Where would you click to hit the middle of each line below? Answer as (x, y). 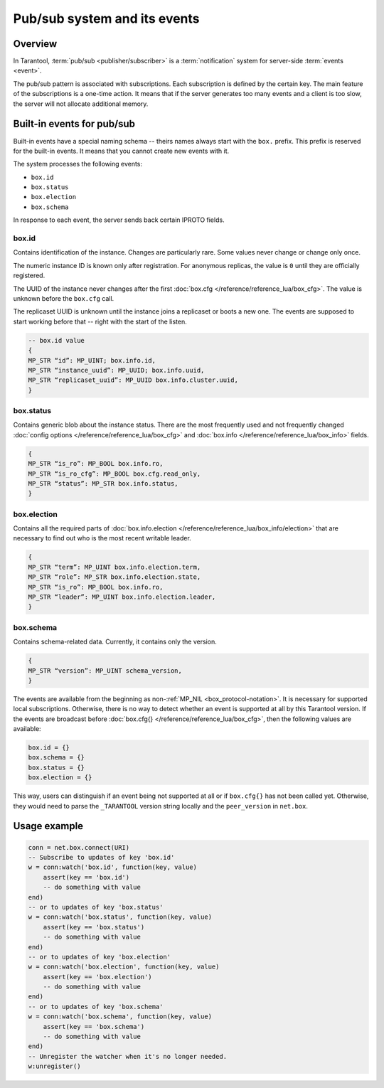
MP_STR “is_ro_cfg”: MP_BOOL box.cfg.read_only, (114, 474)
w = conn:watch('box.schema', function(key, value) (120, 1017)
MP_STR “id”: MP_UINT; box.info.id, (92, 360)
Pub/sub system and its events (106, 18)
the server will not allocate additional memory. (81, 104)
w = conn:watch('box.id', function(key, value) (112, 867)
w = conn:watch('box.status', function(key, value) (120, 917)
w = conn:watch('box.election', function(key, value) (124, 967)
